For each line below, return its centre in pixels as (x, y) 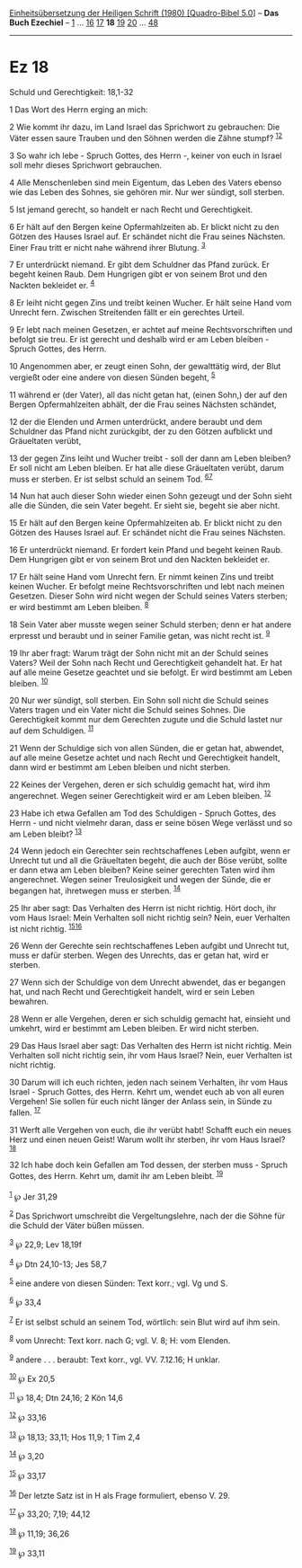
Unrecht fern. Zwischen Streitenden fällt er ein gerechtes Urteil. (127, 312)
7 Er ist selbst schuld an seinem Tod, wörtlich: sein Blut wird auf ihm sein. (145, 1321)
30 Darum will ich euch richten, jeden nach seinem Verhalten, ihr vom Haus (149, 1083)
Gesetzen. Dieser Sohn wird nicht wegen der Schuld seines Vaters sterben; (148, 596)
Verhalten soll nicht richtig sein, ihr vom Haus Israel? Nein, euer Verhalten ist (151, 1056)
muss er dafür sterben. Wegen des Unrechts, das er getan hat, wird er (139, 955)
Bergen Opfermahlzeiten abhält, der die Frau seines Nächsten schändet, (143, 404)
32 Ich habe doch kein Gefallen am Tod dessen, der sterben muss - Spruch (149, 1165)
